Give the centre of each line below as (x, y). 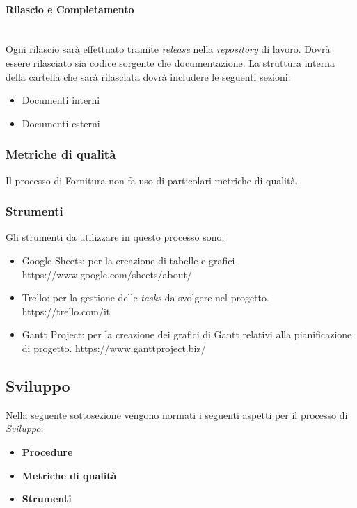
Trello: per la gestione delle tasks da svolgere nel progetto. (145, 297)
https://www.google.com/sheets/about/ (107, 274)
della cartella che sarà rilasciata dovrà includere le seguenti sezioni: (148, 76)
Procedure (47, 451)
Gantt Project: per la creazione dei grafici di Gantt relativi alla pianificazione (187, 334)
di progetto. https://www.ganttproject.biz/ (114, 348)
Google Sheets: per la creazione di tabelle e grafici (128, 260)
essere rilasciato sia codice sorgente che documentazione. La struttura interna (170, 62)
